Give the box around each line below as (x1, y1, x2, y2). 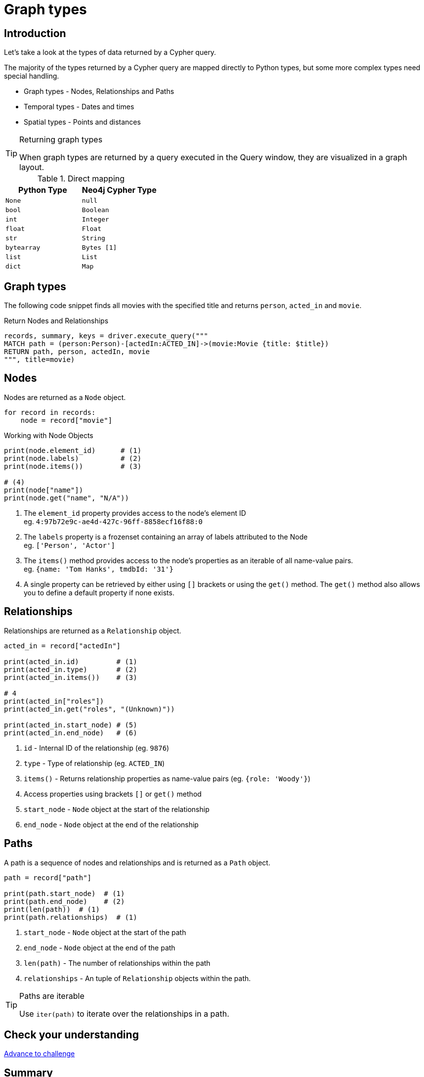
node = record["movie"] (20, 416, 113, 424)
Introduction (4, 27, 66, 40)
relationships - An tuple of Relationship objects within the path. (24, 974, 251, 983)
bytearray (5, 244, 41, 252)
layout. (19, 162, 44, 173)
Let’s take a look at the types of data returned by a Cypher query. (4, 48, 216, 57)
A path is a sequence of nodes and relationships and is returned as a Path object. (4, 858, 270, 867)
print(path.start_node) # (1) (4, 889, 125, 897)
